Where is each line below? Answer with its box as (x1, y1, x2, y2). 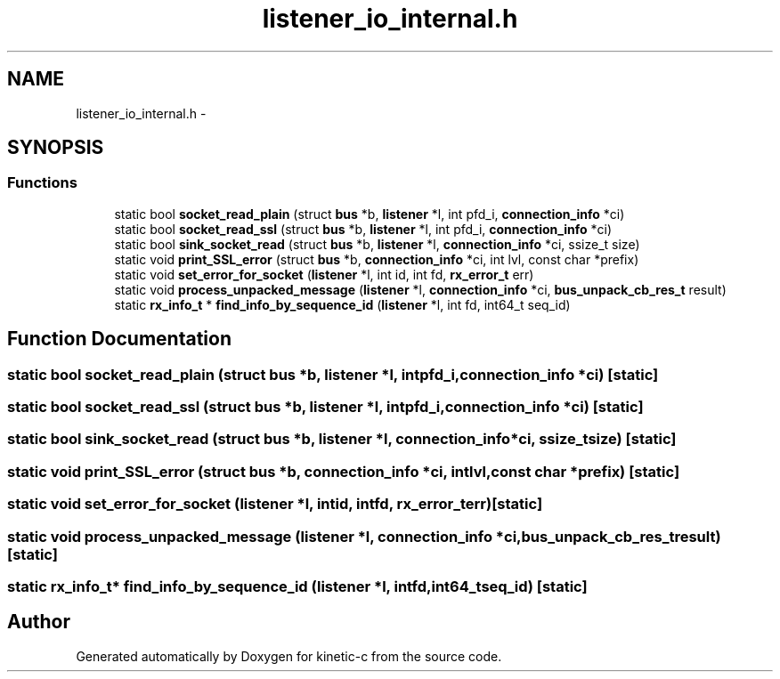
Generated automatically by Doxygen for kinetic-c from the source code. (76, 648, 502, 664)
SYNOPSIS (7, 136, 104, 159)
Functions (7, 174, 77, 192)
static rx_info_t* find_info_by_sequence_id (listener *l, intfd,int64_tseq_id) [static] (7, 577, 588, 595)
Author (7, 610, 70, 634)
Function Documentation (7, 327, 232, 351)
